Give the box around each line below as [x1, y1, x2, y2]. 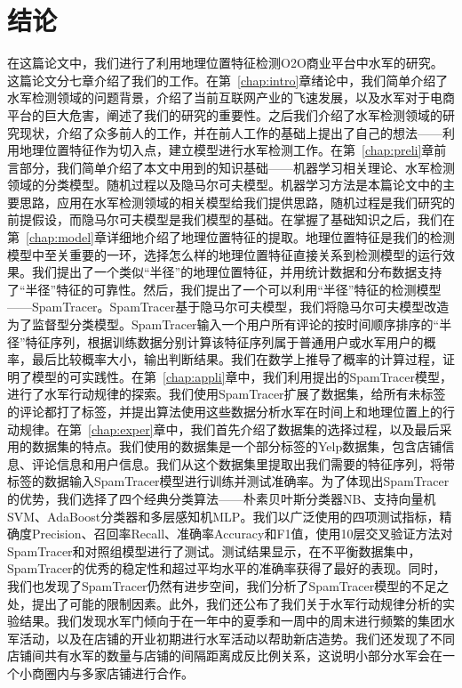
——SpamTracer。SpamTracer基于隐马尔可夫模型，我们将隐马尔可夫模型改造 [7, 297, 450, 316]
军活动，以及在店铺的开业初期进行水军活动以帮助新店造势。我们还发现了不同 [7, 628, 455, 647]
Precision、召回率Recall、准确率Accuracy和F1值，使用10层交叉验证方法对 [31, 524, 453, 543]
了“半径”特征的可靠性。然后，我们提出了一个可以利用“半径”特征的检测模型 [7, 279, 442, 298]
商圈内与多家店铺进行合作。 [31, 663, 194, 682]
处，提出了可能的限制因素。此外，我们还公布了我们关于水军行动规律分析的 [7, 594, 442, 612]
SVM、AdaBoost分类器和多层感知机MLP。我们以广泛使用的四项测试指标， [7, 506, 440, 525]
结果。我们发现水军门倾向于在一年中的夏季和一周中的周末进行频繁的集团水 [19, 611, 455, 630]
